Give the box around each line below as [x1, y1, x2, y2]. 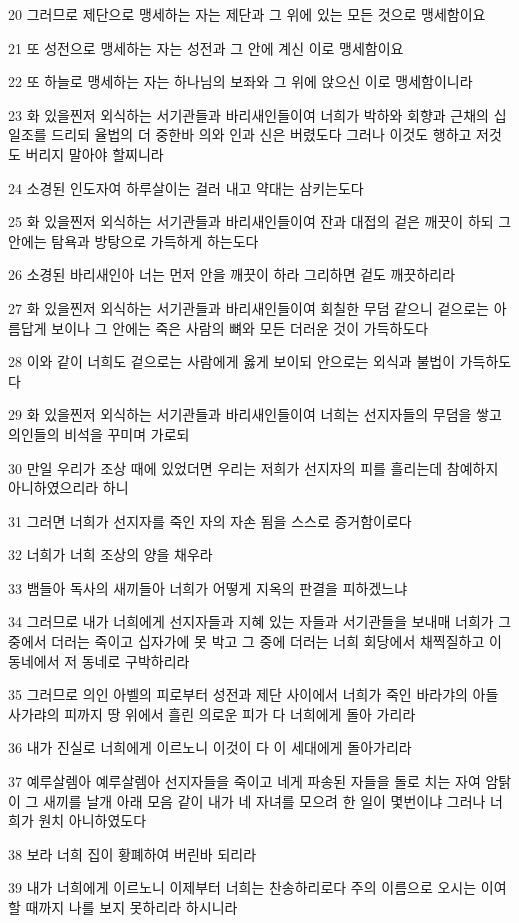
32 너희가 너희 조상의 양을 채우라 [8, 544, 213, 565]
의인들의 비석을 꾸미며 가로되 [8, 423, 190, 444]
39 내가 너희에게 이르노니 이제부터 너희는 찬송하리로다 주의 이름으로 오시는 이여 [8, 877, 507, 898]
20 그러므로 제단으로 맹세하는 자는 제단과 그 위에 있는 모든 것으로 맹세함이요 [8, 4, 486, 24]
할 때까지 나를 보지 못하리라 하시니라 [8, 897, 238, 917]
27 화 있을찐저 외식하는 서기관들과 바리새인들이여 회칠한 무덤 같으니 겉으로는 [8, 297, 489, 318]
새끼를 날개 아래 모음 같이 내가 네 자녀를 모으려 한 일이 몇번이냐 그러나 [43, 790, 486, 811]
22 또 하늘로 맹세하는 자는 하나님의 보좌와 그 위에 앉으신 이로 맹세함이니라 [8, 71, 473, 92]
